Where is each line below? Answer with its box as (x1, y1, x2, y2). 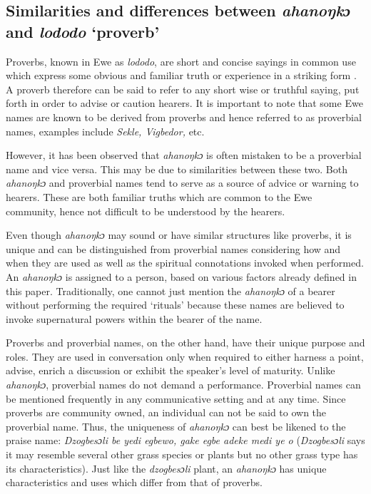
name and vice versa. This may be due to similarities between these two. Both (6, 161, 347, 176)
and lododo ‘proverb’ (6, 20, 160, 42)
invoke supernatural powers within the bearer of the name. (6, 311, 263, 326)
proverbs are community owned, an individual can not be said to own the (6, 405, 327, 420)
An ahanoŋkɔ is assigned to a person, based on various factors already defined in (6, 269, 357, 284)
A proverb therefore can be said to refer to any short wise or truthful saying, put (6, 81, 360, 96)
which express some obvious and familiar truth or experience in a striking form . (6, 68, 357, 83)
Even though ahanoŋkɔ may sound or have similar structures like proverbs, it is (6, 227, 352, 242)
